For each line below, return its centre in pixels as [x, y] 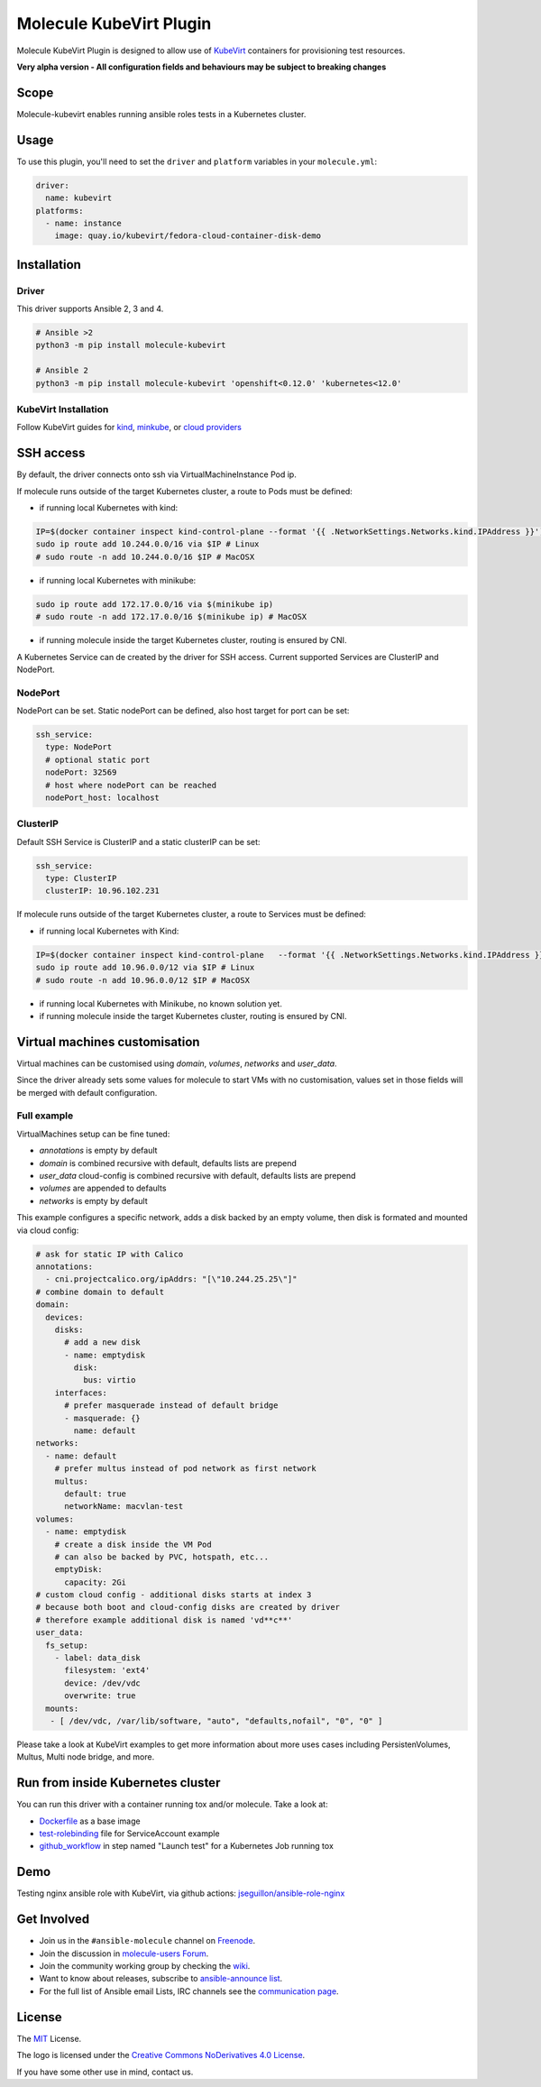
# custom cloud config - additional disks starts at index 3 [174, 1595]
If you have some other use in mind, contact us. [105, 2072]
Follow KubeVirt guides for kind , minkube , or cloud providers [129, 428]
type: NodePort [79, 747]
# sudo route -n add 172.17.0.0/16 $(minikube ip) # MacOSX [171, 617]
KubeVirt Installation [63, 409]
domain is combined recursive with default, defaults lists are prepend [168, 1163]
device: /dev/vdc [103, 1683]
